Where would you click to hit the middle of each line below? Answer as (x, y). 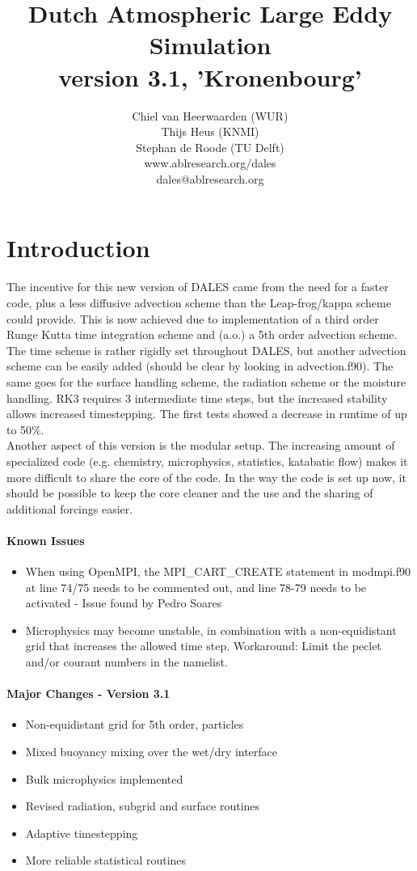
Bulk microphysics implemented (104, 778)
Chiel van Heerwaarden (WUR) (210, 115)
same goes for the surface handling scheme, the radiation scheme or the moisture (206, 381)
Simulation (210, 45)
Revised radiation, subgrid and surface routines (143, 806)
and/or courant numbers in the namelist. (126, 662)
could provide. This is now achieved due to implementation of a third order (193, 318)
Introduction (78, 248)
